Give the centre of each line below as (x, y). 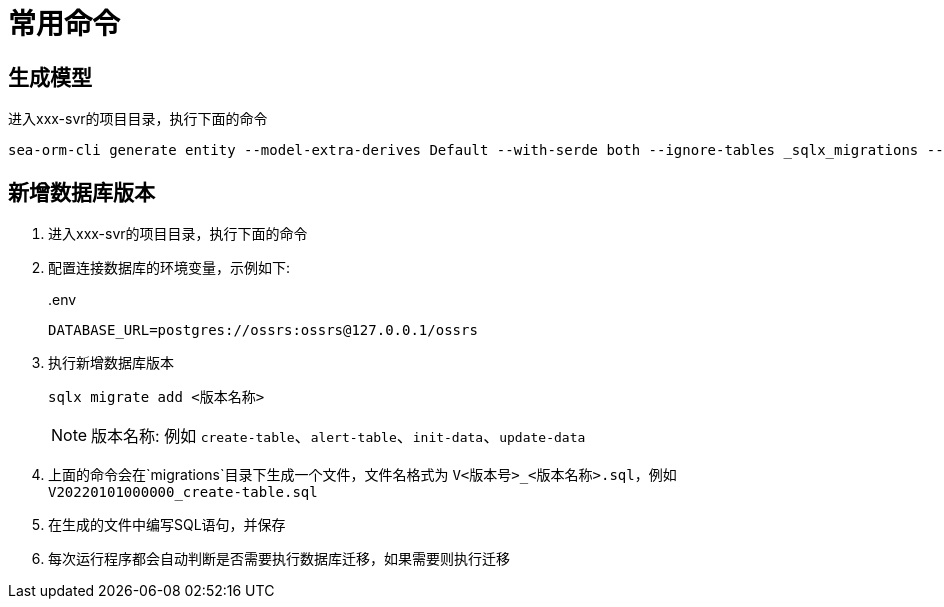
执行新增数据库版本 (111, 363)
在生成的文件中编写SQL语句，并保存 (167, 525)
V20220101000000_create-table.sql (183, 492)
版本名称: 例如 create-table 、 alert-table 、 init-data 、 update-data (338, 436)
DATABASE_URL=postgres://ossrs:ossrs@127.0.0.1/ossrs (263, 330)
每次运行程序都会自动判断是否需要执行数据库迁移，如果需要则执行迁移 (279, 559)
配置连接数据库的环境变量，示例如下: (169, 268)
